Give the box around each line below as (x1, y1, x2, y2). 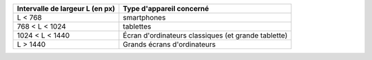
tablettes (123, 22, 152, 31)
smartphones (123, 13, 166, 22)
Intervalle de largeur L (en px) (17, 4, 116, 13)
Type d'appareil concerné (123, 4, 209, 13)
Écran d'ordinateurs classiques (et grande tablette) (123, 31, 288, 40)
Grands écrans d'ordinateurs (123, 40, 216, 49)
